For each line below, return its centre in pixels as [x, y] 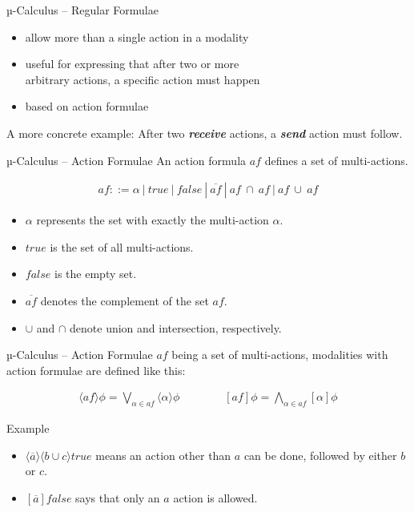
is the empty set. [96, 274]
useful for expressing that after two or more [132, 64]
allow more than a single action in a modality [137, 36]
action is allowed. [215, 497]
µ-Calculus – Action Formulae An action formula [127, 160]
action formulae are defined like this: [96, 370]
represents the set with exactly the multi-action [153, 220]
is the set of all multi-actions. [122, 246]
